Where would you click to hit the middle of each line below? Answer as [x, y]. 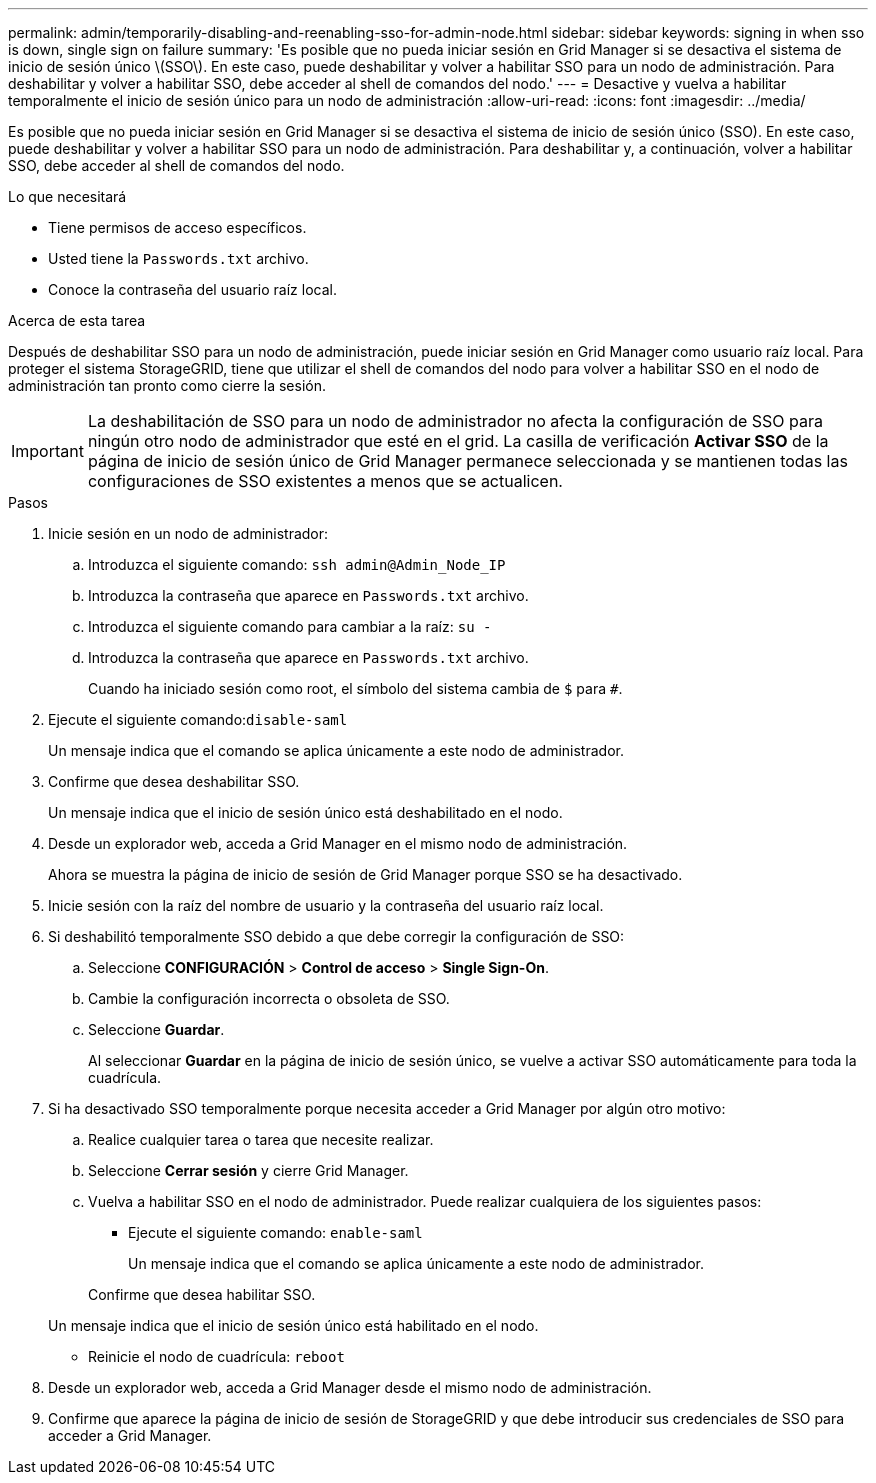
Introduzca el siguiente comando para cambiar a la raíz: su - [290, 626]
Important [47, 451]
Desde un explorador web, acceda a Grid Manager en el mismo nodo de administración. [338, 843]
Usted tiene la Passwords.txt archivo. [178, 258]
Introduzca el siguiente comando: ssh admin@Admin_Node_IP [297, 564]
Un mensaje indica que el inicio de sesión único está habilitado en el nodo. [293, 1325]
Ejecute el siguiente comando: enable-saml [275, 1232]
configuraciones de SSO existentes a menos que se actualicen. [325, 481]
